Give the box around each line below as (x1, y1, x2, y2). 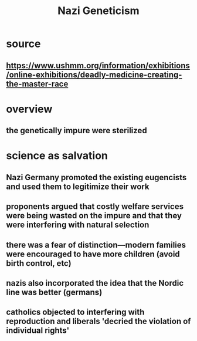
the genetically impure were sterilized (6, 126, 148, 136)
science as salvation (6, 149, 108, 163)
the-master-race (6, 79, 69, 89)
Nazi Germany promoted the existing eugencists (6, 172, 187, 183)
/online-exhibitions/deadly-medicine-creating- (6, 69, 182, 80)
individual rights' (6, 326, 70, 336)
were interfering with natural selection (6, 220, 150, 230)
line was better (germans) (6, 287, 103, 297)
